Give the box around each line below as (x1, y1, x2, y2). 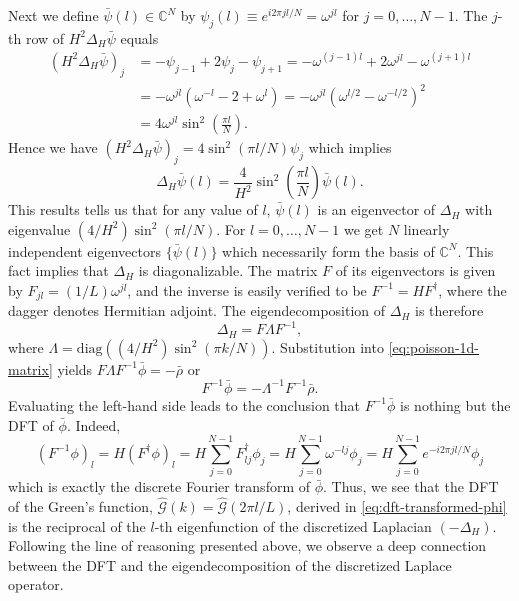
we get (343, 218, 384, 239)
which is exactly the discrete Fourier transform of (8, 476, 311, 497)
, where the (438, 279, 507, 300)
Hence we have (8, 137, 98, 158)
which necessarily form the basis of (222, 240, 435, 261)
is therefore (415, 300, 484, 321)
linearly (403, 218, 450, 239)
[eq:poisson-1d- (388, 336, 480, 357)
